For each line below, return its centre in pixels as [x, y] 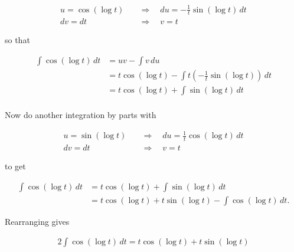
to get [15, 166]
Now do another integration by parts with [81, 115]
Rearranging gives [37, 221]
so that [17, 40]
